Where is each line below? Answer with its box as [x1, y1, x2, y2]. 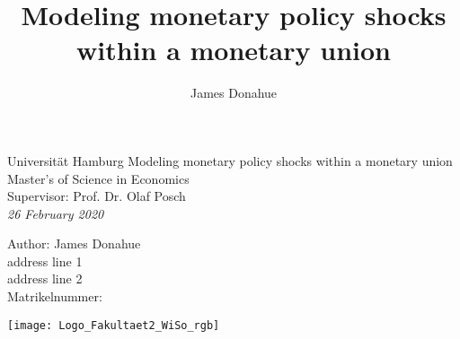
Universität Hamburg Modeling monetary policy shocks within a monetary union [7, 151, 453, 169]
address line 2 [7, 269, 83, 288]
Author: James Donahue [7, 234, 141, 253]
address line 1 [7, 251, 83, 270]
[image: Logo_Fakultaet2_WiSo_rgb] [7, 318, 220, 332]
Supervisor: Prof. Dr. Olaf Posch [7, 187, 186, 205]
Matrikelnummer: [7, 287, 102, 306]
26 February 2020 [7, 204, 104, 222]
